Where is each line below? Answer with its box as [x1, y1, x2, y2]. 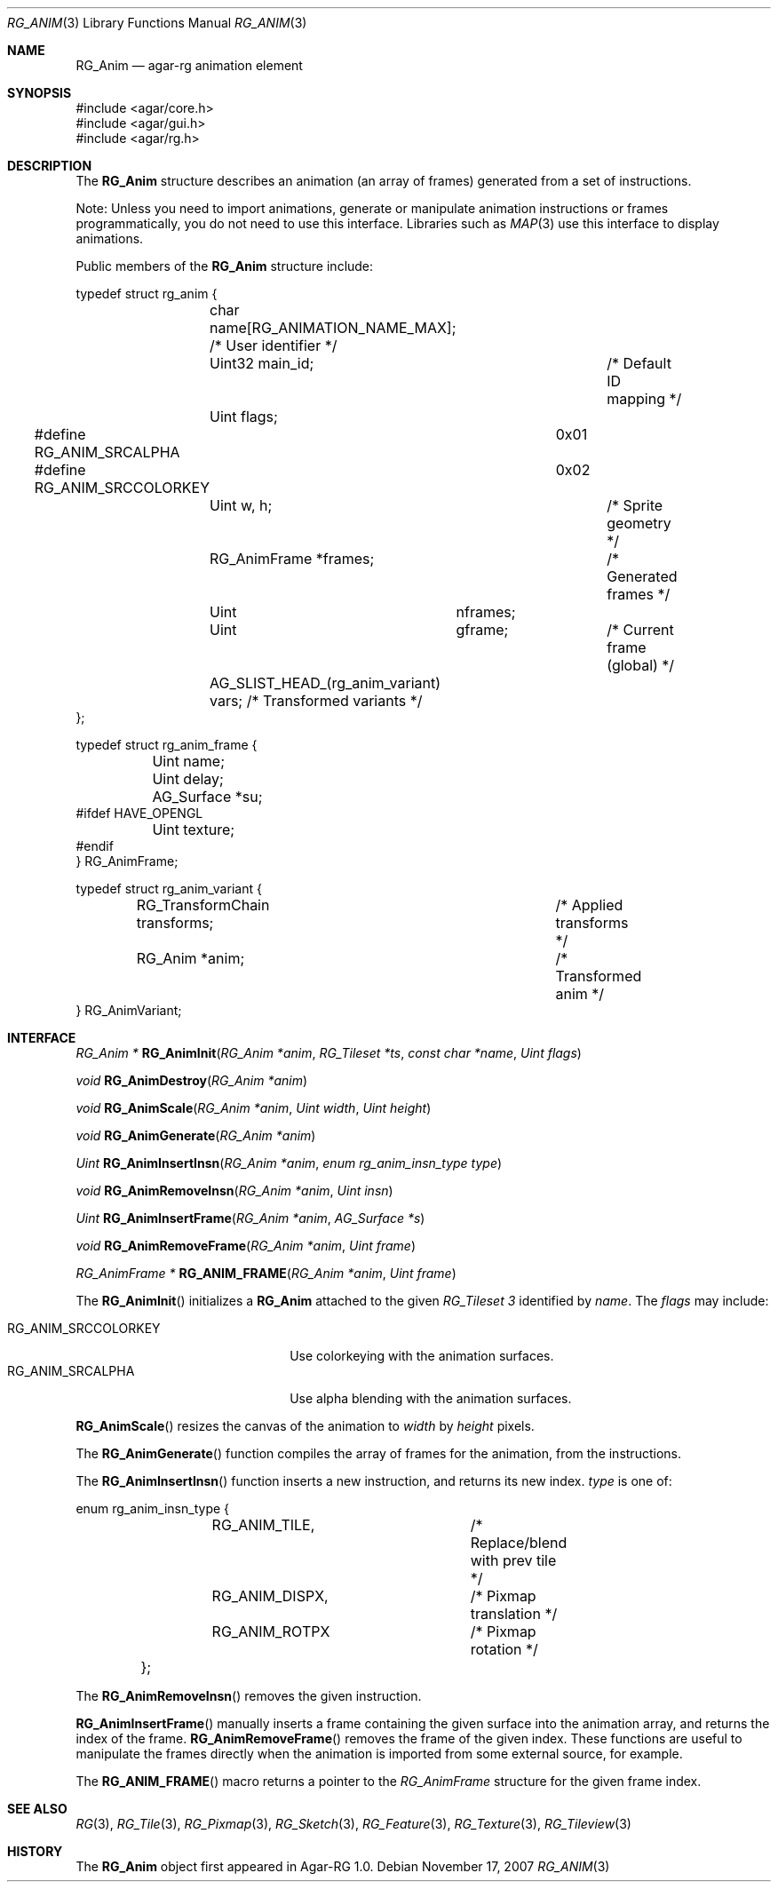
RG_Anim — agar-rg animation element [75, 58, 303, 73]
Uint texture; [152, 821, 235, 838]
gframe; [456, 621, 509, 639]
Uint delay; [152, 770, 224, 788]
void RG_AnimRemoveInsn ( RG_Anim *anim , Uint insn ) [75, 1183, 393, 1198]
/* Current [607, 621, 674, 639]
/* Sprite [607, 496, 663, 514]
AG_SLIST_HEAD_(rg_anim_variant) [210, 674, 441, 692]
